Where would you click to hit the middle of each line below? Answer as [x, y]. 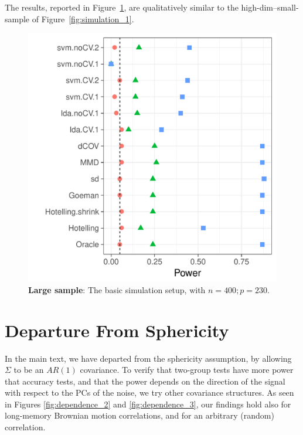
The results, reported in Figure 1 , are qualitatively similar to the [122, 7]
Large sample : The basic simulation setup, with [117, 289]
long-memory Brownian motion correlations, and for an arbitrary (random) [139, 415]
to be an [29, 370]
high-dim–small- [270, 7]
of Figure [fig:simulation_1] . [83, 18]
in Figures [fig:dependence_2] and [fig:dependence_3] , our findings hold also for [148, 404]
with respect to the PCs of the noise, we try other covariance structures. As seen [149, 392]
